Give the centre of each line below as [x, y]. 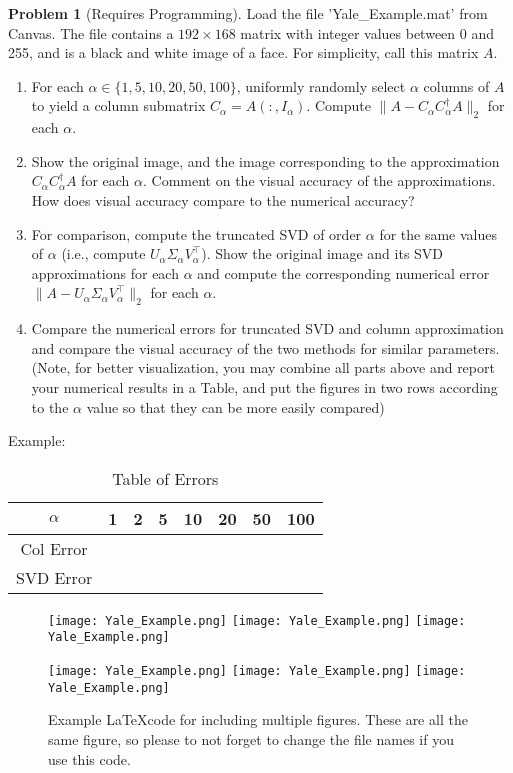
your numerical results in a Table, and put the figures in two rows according [264, 386]
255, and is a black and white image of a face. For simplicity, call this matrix [243, 52]
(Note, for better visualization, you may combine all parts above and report [263, 367]
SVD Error [54, 577]
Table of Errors [165, 478]
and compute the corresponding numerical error [343, 272]
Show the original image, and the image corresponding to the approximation [265, 160]
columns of [456, 85]
